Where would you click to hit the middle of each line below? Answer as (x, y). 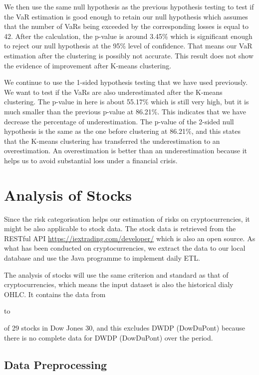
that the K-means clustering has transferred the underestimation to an (112, 141)
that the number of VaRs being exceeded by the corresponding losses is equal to (126, 26)
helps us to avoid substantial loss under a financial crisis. (91, 160)
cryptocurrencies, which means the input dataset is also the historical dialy (119, 284)
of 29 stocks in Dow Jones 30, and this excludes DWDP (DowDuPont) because (125, 327)
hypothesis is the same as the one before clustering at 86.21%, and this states (122, 131)
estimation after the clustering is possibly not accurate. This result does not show (129, 55)
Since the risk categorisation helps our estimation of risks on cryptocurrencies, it (127, 218)
